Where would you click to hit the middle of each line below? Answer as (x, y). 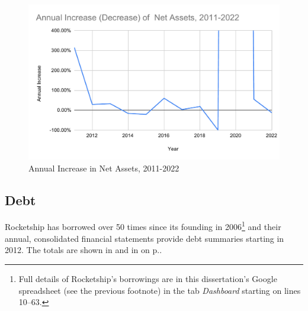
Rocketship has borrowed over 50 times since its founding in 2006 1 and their (143, 226)
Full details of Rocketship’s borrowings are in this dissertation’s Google (148, 278)
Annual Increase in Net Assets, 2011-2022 (104, 168)
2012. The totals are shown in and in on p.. (84, 250)
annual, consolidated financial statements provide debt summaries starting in (145, 238)
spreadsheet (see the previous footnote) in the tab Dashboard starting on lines (160, 290)
